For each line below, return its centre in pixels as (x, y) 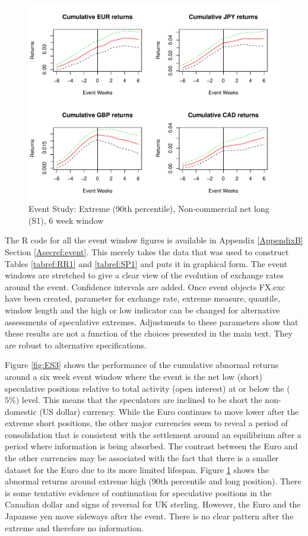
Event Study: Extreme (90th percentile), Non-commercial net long (149, 209)
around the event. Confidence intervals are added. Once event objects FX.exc (145, 286)
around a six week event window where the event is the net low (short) (134, 376)
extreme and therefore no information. (74, 527)
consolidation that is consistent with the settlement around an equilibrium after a (153, 434)
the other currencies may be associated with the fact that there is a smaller (142, 458)
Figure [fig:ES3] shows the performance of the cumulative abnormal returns (142, 365)
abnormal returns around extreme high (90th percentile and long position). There (153, 481)
